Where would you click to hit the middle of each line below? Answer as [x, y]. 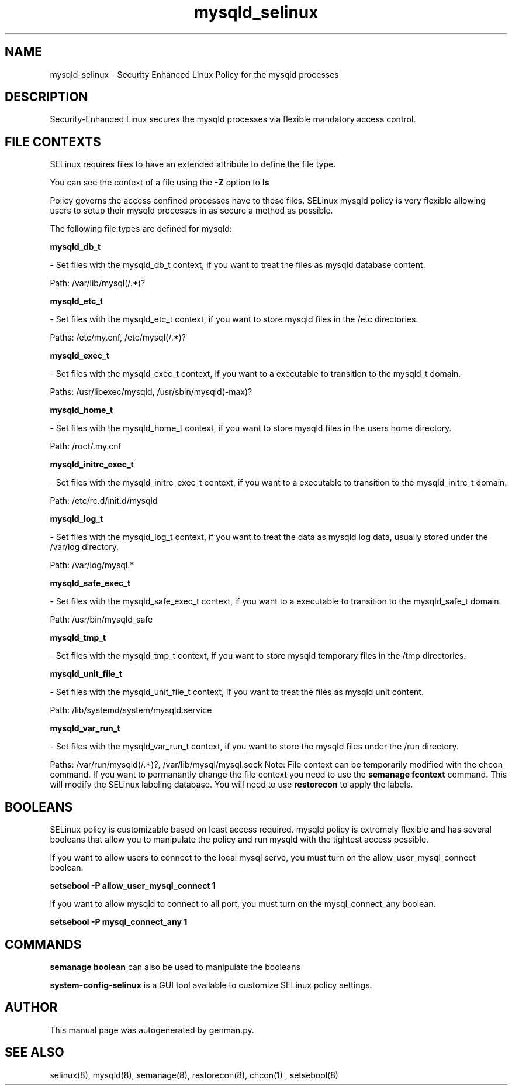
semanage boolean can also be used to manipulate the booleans [175, 967]
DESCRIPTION [46, 97]
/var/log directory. [84, 547]
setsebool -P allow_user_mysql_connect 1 [133, 886]
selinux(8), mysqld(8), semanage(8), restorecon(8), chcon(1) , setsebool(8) [194, 1075]
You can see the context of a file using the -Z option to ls [160, 183]
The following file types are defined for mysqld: [141, 229]
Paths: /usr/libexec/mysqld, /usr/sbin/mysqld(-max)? [151, 392]
